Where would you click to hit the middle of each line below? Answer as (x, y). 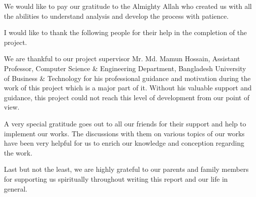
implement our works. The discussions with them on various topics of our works (124, 133)
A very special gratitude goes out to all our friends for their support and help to (125, 123)
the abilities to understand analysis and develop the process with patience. (116, 16)
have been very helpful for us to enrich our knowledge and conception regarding (124, 143)
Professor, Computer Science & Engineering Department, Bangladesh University (125, 68)
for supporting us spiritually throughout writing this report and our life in (116, 178)
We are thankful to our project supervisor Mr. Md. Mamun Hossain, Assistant (122, 59)
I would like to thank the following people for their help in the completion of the (126, 32)
